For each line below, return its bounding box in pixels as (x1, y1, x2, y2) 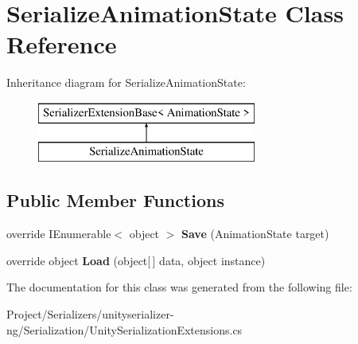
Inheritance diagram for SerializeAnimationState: (6, 74, 246, 91)
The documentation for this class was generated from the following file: (6, 279, 352, 295)
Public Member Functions (6, 188, 224, 213)
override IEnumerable (6, 225, 111, 242)
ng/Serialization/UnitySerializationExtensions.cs (6, 321, 243, 338)
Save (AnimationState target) (181, 225, 329, 242)
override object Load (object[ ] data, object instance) (6, 252, 266, 268)
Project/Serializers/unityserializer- (6, 306, 174, 322)
